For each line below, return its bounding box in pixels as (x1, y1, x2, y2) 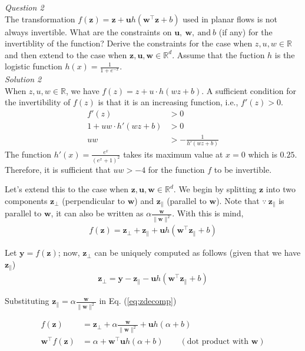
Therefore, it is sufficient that (5, 163, 111, 175)
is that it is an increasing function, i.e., (98, 96, 238, 108)
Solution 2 (5, 73, 42, 85)
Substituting (5, 295, 49, 307)
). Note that (216, 195, 260, 207)
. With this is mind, (172, 207, 244, 219)
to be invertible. (214, 163, 272, 175)
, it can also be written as (51, 207, 144, 219)
